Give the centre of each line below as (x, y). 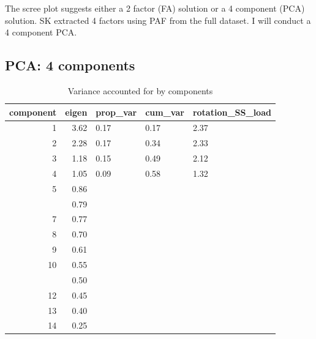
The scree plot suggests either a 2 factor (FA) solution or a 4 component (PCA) (155, 8)
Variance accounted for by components (140, 90)
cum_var (165, 112)
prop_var (116, 112)
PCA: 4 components (70, 65)
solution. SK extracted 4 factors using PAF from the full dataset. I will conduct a (158, 20)
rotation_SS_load (232, 112)
